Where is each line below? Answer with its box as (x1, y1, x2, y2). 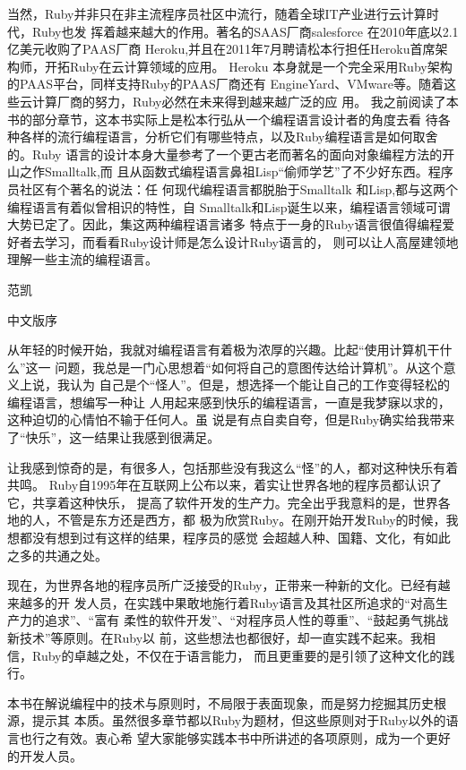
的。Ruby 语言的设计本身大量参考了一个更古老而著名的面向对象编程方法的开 (7, 144, 455, 163)
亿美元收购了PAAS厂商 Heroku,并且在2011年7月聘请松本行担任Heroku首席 (7, 39, 436, 58)
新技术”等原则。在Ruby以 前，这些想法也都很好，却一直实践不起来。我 (7, 629, 423, 646)
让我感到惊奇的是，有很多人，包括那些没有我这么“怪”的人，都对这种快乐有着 (7, 458, 459, 476)
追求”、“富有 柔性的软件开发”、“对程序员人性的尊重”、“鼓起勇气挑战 (44, 611, 449, 629)
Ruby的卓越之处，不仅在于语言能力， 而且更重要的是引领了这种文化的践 (31, 646, 455, 664)
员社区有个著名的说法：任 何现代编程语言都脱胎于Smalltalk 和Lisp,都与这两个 (7, 179, 459, 198)
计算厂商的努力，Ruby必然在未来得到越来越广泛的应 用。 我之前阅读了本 (31, 91, 459, 110)
